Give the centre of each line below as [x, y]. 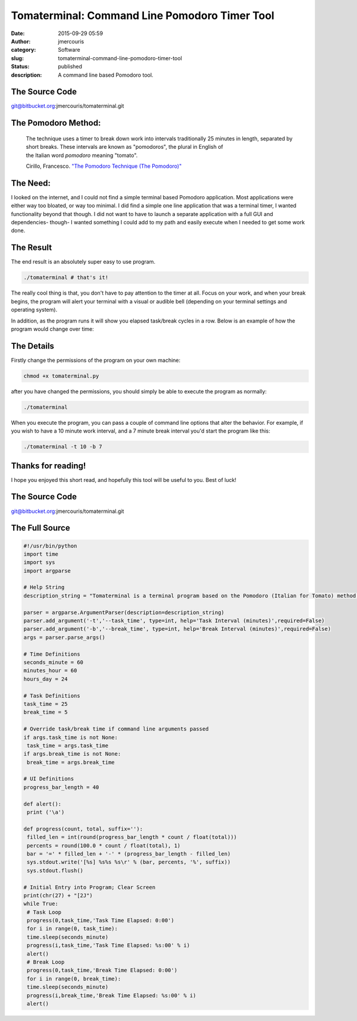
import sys [39, 563]
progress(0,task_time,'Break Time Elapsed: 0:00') [102, 970]
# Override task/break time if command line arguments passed [116, 729]
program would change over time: [53, 329]
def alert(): [43, 804]
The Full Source [41, 528]
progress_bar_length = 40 [61, 787]
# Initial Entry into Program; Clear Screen [90, 887]
